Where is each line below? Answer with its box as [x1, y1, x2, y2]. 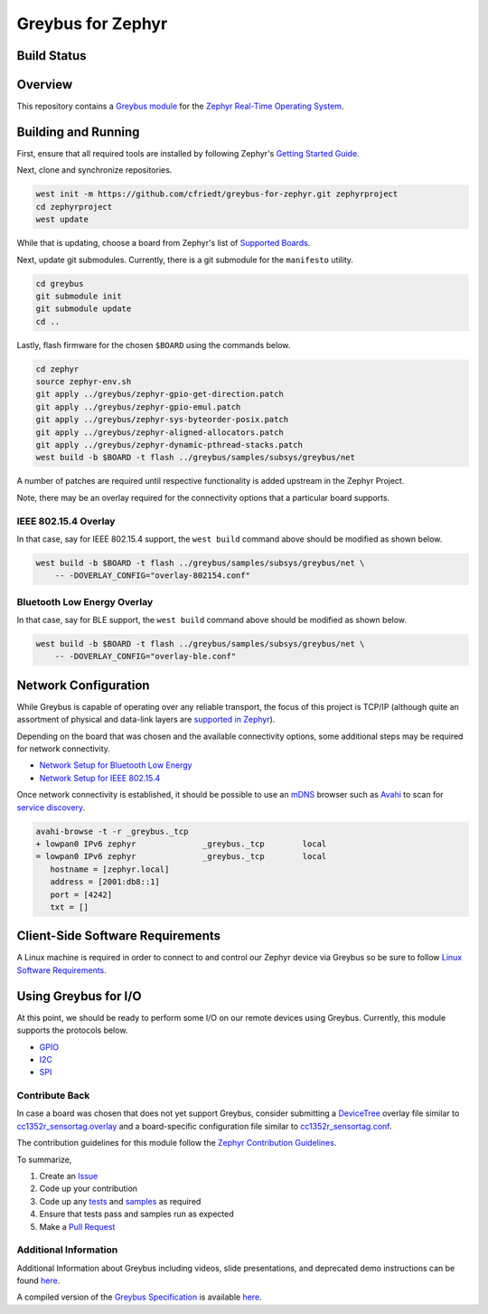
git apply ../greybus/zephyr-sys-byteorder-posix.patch [35, 414, 289, 425]
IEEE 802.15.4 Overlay [16, 515, 116, 527]
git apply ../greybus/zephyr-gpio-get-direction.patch [35, 389, 284, 400]
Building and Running [16, 124, 140, 139]
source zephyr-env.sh [35, 376, 132, 387]
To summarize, [16, 1154, 72, 1165]
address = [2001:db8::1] [50, 877, 160, 887]
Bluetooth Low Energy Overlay [16, 595, 154, 608]
